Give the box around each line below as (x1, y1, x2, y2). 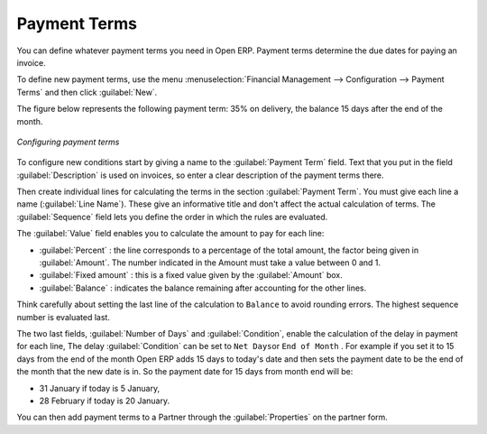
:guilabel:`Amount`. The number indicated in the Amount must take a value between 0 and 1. (39, 257, 381, 268)
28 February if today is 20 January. (39, 395, 170, 406)
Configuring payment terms (16, 136, 120, 147)
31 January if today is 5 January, (39, 383, 161, 393)
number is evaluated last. (16, 311, 110, 322)
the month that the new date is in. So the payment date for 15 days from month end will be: (16, 366, 354, 377)
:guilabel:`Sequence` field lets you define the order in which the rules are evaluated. (16, 211, 328, 222)
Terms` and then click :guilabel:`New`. (16, 87, 158, 97)
